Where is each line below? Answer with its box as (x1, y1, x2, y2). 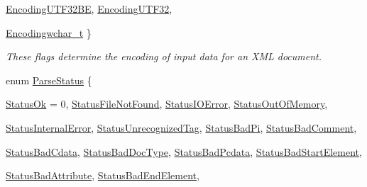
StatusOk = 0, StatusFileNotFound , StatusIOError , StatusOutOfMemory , (6, 96, 328, 111)
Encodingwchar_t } (6, 25, 92, 40)
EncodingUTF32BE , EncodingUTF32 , (6, 1, 172, 16)
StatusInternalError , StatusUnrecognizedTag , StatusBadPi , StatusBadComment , (6, 120, 357, 135)
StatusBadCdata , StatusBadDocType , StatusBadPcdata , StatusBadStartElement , (6, 144, 362, 159)
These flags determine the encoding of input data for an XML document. (6, 49, 322, 64)
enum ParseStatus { (6, 72, 92, 87)
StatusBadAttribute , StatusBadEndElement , (6, 168, 199, 183)
